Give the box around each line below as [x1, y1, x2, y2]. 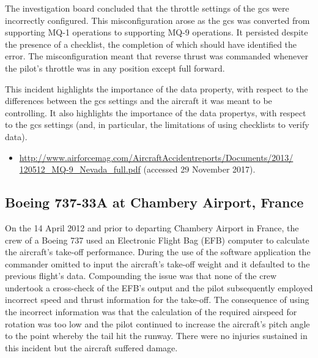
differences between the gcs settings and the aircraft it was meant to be [5, 94, 272, 107]
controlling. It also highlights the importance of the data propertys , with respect [5, 106, 306, 119]
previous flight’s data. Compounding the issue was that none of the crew [5, 269, 277, 282]
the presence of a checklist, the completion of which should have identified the [5, 37, 297, 50]
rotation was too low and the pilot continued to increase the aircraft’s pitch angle [5, 317, 310, 330]
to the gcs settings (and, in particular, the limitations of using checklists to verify [5, 118, 309, 131]
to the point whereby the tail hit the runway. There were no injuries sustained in [5, 329, 308, 342]
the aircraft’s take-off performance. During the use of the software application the [5, 245, 311, 258]
